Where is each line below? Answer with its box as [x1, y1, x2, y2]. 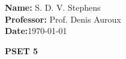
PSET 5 [5, 44, 38, 57]
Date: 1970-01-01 [5, 24, 67, 37]
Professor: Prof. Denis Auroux [5, 13, 121, 25]
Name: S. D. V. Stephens [5, 1, 101, 13]
